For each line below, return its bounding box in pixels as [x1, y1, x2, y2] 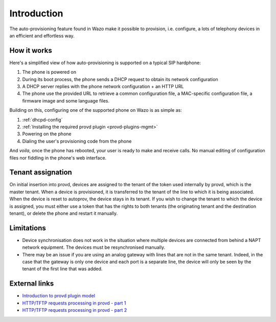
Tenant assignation [9, 168, 73, 177]
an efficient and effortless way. [9, 32, 75, 38]
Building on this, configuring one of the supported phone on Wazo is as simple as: [9, 107, 182, 113]
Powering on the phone [22, 131, 72, 137]
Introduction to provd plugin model [22, 293, 96, 299]
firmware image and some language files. [22, 97, 110, 104]
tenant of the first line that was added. [22, 266, 103, 272]
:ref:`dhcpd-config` [22, 116, 63, 123]
